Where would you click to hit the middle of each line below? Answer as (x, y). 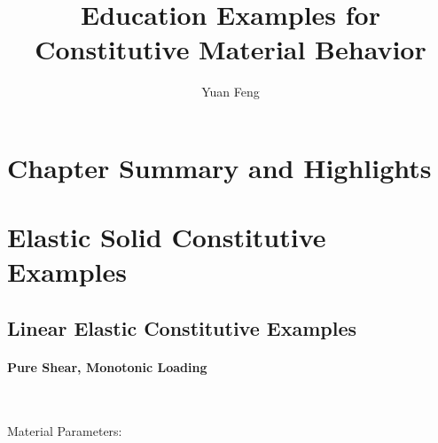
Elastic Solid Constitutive (167, 237)
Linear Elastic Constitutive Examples (182, 328)
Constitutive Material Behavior (231, 49)
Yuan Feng (231, 92)
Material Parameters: (65, 430)
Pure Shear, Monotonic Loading (107, 367)
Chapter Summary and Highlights (219, 167)
